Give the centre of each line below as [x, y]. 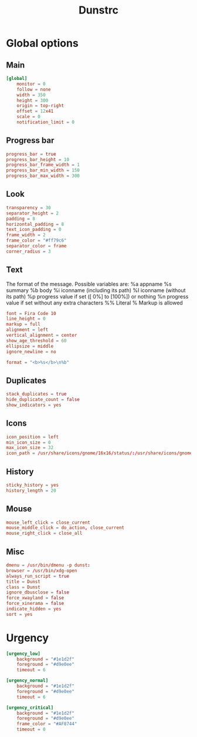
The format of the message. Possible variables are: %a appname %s [89, 284]
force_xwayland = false [35, 598]
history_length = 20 [31, 490]
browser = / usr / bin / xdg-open [42, 571]
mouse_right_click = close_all [44, 533]
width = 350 [31, 95]
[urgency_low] [23, 654]
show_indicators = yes [34, 405]
